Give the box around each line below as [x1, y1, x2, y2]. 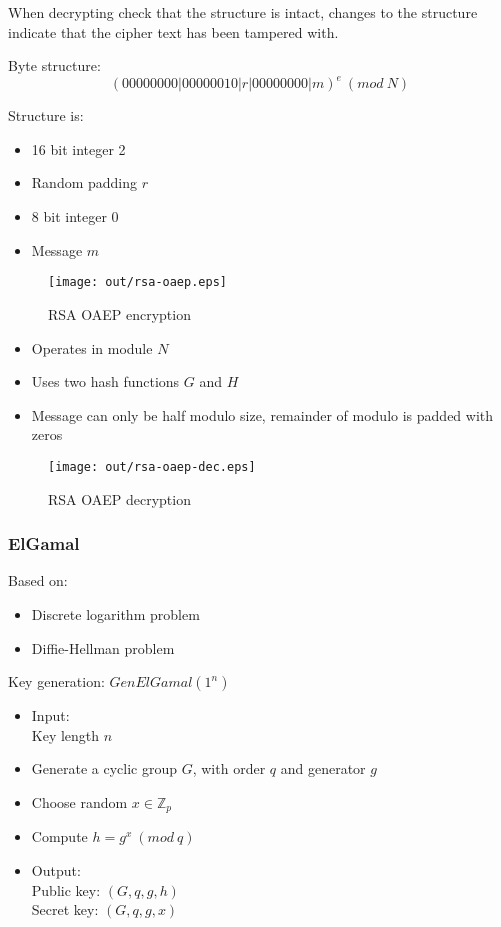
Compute [31, 826, 88, 847]
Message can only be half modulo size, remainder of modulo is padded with [31, 404, 494, 425]
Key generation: [8, 671, 105, 692]
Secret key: [31, 899, 99, 920]
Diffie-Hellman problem [31, 637, 175, 658]
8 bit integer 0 [31, 206, 119, 227]
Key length [31, 724, 100, 745]
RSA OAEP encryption [48, 303, 191, 324]
